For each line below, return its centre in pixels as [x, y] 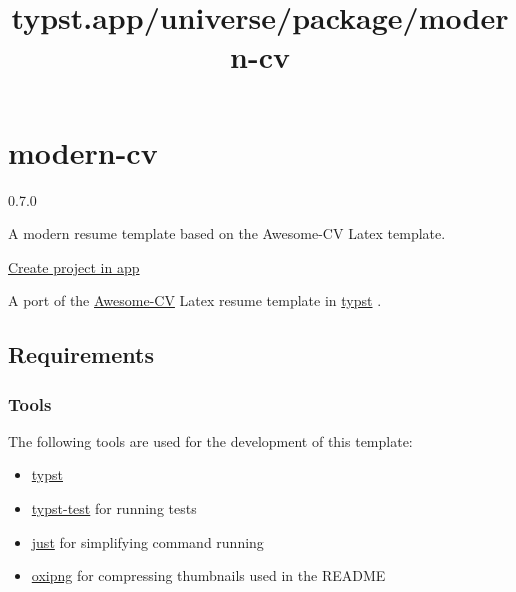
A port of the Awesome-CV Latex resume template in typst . [195, 300]
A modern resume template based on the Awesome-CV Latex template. [227, 233]
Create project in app [74, 266]
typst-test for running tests [114, 508]
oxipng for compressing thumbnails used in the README [208, 575]
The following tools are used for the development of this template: [210, 440]
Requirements [81, 354]
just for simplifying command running [147, 541]
